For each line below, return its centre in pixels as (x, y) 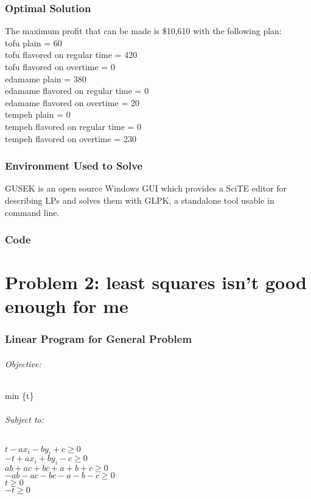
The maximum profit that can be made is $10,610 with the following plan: (143, 31)
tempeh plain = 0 (38, 114)
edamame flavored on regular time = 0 (77, 91)
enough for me (67, 306)
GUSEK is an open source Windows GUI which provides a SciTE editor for (146, 188)
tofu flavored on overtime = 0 (60, 66)
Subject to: (25, 419)
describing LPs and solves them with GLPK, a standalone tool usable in (140, 200)
